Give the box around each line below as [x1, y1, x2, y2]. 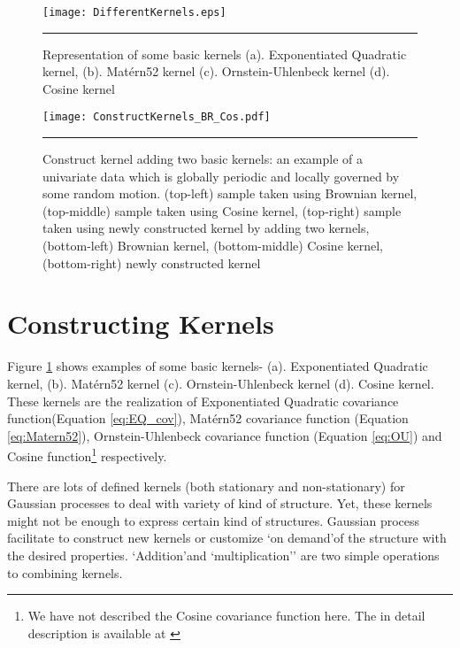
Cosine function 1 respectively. [7, 444, 167, 465]
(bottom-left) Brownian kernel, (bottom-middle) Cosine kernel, [42, 236, 384, 255]
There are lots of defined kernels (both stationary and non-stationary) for [7, 476, 405, 495]
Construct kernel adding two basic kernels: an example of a [42, 150, 363, 168]
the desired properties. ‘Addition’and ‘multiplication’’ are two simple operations [7, 545, 440, 564]
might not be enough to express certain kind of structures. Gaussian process [7, 511, 420, 529]
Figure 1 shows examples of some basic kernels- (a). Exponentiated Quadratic [7, 357, 428, 375]
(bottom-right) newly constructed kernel [42, 253, 261, 272]
